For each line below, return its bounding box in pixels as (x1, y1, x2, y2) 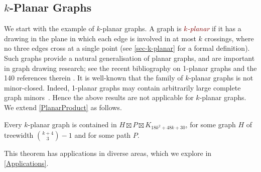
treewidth (4, 130, 34, 140)
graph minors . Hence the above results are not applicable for (4, 92, 194, 103)
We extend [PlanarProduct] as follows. (4, 102, 122, 112)
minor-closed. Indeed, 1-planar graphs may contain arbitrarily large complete (4, 82, 241, 93)
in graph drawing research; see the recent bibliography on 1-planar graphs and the (4, 62, 257, 73)
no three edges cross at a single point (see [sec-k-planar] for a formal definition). (4, 43, 250, 53)
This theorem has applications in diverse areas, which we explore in (4, 148, 212, 158)
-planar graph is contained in (28, 119, 117, 129)
